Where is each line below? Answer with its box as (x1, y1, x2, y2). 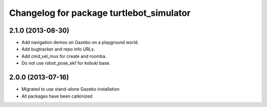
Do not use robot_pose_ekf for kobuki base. (21, 60, 111, 66)
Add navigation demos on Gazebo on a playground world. (21, 40, 139, 46)
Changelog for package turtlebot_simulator (9, 7, 191, 18)
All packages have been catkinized (21, 93, 92, 99)
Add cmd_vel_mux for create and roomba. (21, 53, 107, 59)
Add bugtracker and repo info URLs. (21, 46, 95, 52)
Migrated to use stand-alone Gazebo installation (21, 86, 120, 92)
